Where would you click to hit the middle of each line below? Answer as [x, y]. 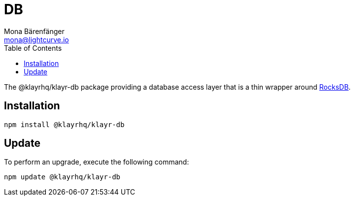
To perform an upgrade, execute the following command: [97, 162]
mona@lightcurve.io [36, 39]
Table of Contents [33, 48]
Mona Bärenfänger [34, 31]
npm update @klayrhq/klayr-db [62, 177]
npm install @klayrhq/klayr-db [64, 124]
